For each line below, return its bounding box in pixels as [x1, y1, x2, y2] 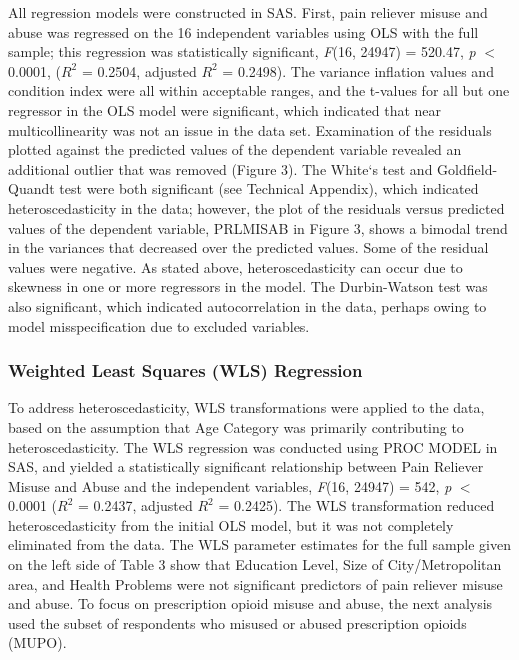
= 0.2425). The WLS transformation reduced [218, 495, 495, 516]
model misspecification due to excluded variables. [8, 315, 310, 336]
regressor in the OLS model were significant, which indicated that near [8, 99, 442, 120]
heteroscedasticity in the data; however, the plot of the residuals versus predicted [8, 197, 505, 218]
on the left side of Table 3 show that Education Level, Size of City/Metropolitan [8, 554, 502, 575]
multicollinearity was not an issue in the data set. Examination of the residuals [8, 119, 492, 140]
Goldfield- [437, 158, 498, 179]
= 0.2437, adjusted [77, 495, 193, 516]
